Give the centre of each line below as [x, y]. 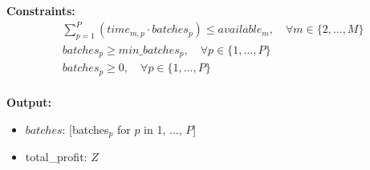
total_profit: [56, 156]
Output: [29, 101]
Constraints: [41, 10]
